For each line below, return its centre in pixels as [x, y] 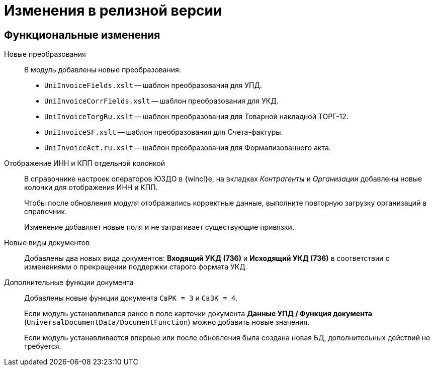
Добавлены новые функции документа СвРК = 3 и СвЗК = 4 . [131, 298]
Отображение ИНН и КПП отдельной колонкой [85, 163]
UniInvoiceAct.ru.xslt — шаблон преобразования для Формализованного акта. [188, 148]
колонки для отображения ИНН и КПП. [91, 188]
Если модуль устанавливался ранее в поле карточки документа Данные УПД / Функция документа [198, 314]
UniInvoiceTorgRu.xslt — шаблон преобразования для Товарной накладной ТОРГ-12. [196, 117]
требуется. [43, 346]
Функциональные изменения [82, 35]
